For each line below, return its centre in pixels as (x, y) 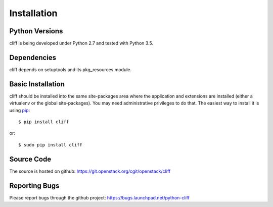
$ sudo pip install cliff (51, 145)
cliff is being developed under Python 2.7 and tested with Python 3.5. (81, 43)
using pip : (20, 110)
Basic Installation (37, 84)
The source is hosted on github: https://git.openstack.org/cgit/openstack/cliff (90, 171)
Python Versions (36, 31)
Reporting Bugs (34, 186)
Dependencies (33, 57)
